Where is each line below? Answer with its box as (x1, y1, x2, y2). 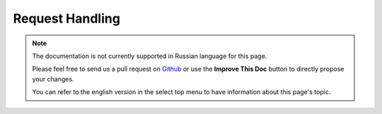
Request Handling (13, 11, 120, 26)
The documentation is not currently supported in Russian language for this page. (32, 52, 267, 60)
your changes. (32, 74, 74, 83)
